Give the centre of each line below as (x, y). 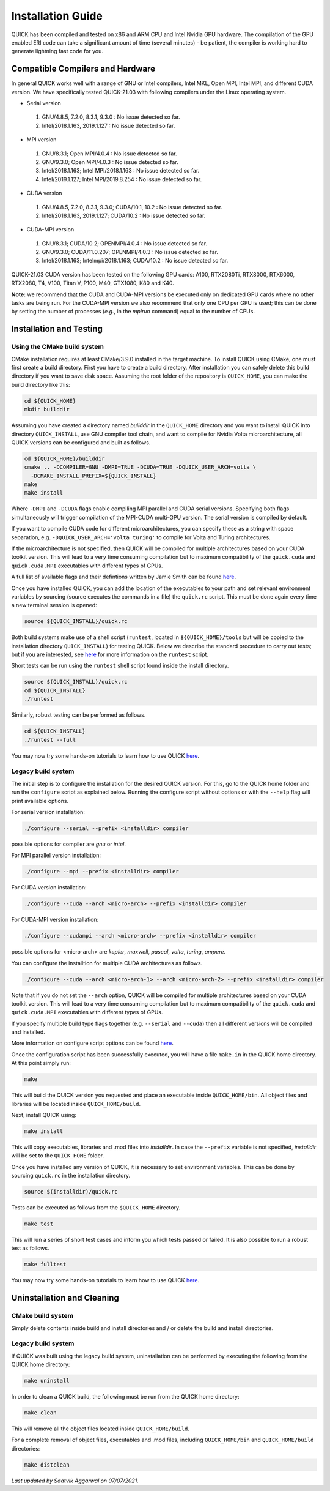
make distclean (47, 1465)
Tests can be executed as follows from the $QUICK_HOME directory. (96, 1208)
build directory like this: (41, 384)
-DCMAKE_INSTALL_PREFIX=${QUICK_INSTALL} (94, 476)
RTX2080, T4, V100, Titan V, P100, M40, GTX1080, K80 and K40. (93, 283)
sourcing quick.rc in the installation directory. (71, 1176)
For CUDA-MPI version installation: (55, 920)
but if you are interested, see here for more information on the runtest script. (110, 654)
